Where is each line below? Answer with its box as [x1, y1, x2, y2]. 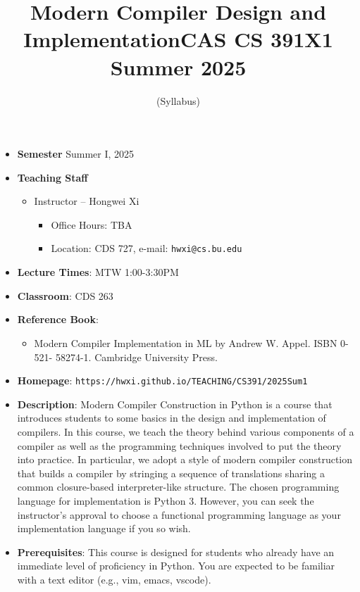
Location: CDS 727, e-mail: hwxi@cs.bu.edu [51, 241, 242, 256]
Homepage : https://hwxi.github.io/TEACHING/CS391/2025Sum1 [17, 373, 308, 388]
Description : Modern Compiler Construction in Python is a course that [17, 396, 333, 411]
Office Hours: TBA [51, 217, 132, 232]
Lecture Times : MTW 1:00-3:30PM [17, 265, 179, 279]
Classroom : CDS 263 [17, 288, 113, 303]
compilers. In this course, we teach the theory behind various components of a [17, 424, 354, 439]
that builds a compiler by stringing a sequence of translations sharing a [17, 465, 325, 480]
